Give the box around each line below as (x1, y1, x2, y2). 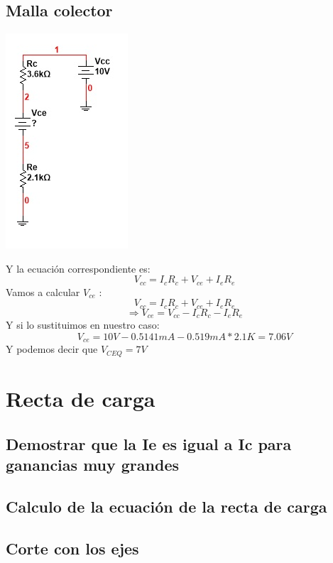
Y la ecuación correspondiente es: (6, 261, 151, 275)
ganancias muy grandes (6, 454, 179, 475)
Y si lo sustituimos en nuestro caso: (6, 317, 160, 332)
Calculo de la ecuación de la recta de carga (6, 495, 327, 517)
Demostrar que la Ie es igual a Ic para (6, 432, 292, 454)
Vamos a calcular (6, 284, 80, 299)
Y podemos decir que (6, 341, 98, 356)
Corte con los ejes (6, 537, 139, 559)
